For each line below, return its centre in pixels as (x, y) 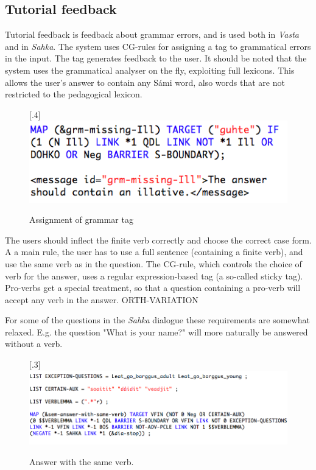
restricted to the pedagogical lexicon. (74, 94)
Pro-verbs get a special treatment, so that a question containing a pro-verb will (153, 288)
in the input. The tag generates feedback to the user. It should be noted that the (156, 58)
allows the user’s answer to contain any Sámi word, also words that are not (145, 82)
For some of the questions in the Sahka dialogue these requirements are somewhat (157, 320)
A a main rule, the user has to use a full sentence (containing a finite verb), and (154, 252)
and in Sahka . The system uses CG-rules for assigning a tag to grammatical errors (158, 46)
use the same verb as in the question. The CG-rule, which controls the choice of (153, 263)
